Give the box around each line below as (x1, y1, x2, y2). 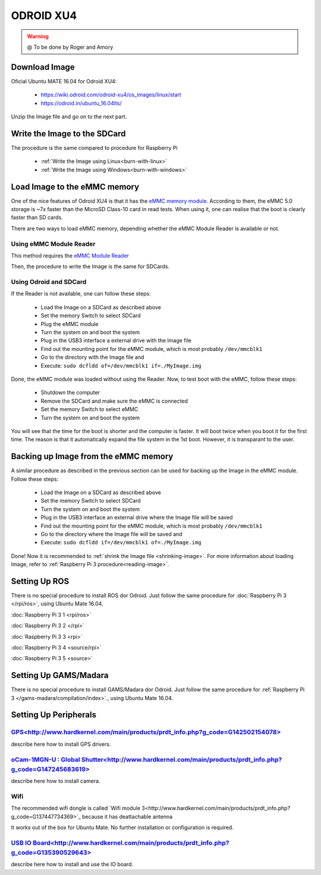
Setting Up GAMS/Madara (11, 670, 109, 680)
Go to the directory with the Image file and (40, 354, 144, 361)
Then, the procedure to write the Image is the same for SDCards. (11, 263, 169, 270)
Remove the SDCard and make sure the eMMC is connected (40, 397, 188, 404)
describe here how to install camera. (11, 777, 100, 785)
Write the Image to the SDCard (11, 128, 126, 139)
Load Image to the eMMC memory (11, 181, 140, 192)
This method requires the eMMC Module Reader (11, 252, 130, 259)
